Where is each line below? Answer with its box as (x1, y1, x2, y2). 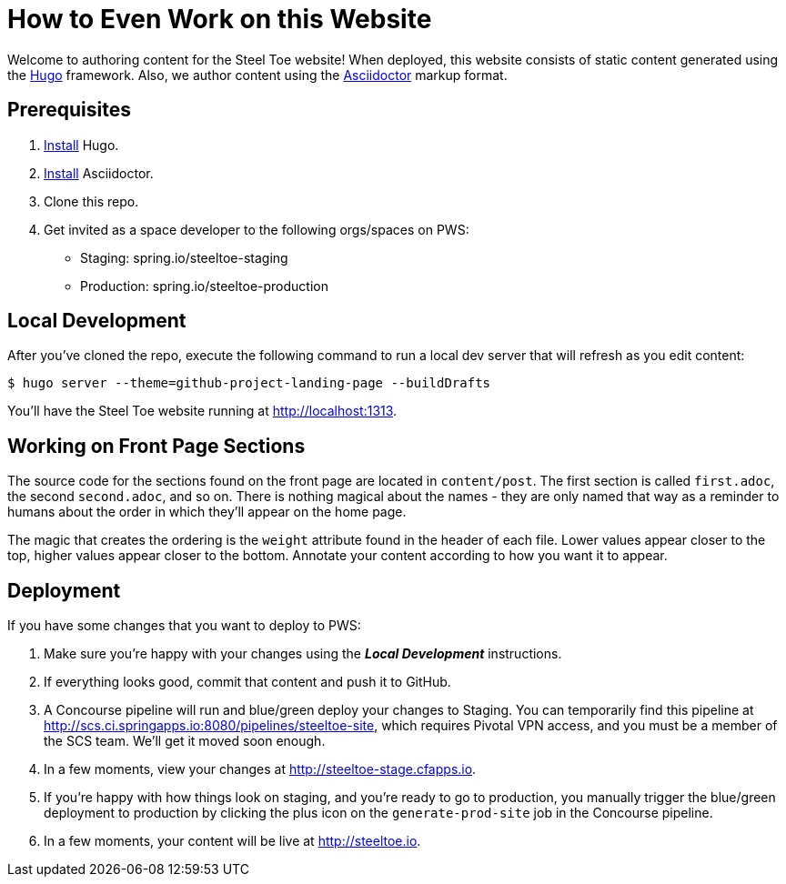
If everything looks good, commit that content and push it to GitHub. (44, 674, 451, 690)
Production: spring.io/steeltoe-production (80, 277, 328, 294)
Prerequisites (7, 98, 131, 122)
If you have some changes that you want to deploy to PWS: (7, 618, 361, 634)
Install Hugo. (44, 136, 119, 153)
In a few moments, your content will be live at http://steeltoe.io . (44, 833, 421, 849)
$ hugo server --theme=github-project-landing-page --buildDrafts (7, 376, 491, 391)
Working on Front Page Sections (7, 434, 306, 457)
